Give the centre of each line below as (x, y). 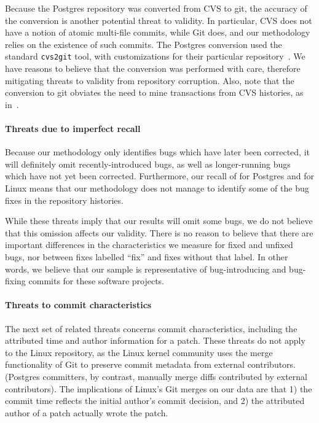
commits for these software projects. (96, 281)
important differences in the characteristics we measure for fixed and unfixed (149, 245)
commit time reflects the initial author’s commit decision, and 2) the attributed (155, 401)
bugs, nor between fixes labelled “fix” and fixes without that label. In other (147, 256)
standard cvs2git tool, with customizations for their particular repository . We (155, 56)
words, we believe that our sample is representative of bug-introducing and (146, 269)
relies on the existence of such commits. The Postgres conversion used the (144, 44)
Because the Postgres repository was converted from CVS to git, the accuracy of (156, 8)
